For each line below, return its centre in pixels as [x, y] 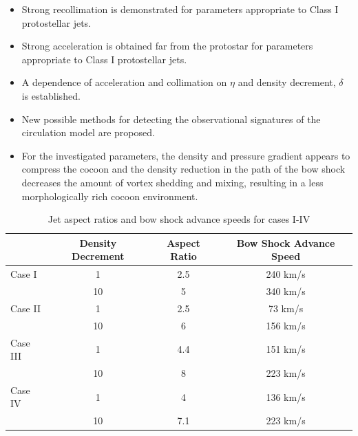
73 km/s [286, 308]
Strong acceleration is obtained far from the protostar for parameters [167, 46]
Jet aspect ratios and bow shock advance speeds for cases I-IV [179, 219]
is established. [51, 95]
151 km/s [286, 349]
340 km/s [286, 291]
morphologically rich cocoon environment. [110, 196]
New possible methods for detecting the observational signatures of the [171, 119]
